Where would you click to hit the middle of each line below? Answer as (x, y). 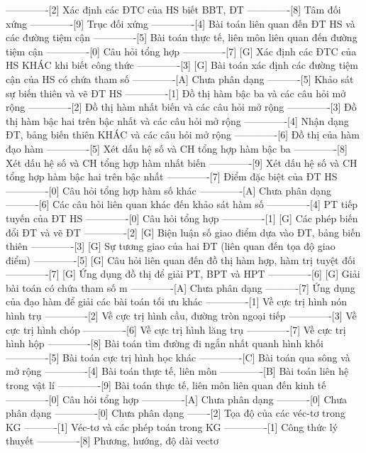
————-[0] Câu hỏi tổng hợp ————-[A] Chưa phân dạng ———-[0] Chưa (177, 399)
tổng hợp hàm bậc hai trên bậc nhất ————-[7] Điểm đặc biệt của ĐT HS (172, 176)
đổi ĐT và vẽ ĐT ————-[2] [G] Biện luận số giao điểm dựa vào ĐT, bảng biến (183, 232)
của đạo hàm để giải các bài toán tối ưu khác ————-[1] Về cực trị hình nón (177, 301)
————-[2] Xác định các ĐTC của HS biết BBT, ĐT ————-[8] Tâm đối (173, 9)
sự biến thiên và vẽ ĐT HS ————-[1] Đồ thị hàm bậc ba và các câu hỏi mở (176, 93)
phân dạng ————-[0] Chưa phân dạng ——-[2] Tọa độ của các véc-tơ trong (176, 413)
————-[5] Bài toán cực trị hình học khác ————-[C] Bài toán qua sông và (178, 357)
